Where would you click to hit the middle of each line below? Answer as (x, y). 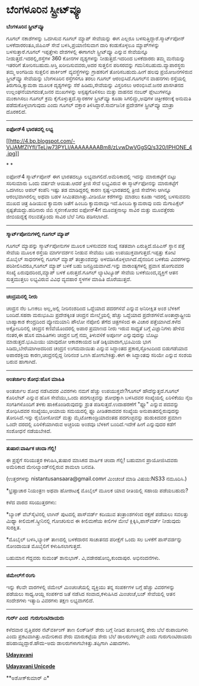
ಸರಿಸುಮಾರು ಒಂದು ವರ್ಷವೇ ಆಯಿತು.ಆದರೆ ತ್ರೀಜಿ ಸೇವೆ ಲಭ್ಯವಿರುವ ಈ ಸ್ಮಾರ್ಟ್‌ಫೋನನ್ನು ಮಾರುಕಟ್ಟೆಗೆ (92, 183)
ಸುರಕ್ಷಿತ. (14, 527)
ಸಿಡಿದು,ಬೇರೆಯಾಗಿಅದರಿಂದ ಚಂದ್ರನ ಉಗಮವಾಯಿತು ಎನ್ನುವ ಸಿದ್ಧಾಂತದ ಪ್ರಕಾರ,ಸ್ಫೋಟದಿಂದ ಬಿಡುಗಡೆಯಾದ (97, 348)
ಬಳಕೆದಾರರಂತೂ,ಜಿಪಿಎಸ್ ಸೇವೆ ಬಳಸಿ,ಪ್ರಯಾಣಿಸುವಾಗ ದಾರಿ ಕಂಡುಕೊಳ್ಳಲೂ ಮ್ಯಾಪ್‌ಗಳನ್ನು (83, 45)
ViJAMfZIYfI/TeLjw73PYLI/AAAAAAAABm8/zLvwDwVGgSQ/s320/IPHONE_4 (99, 147)
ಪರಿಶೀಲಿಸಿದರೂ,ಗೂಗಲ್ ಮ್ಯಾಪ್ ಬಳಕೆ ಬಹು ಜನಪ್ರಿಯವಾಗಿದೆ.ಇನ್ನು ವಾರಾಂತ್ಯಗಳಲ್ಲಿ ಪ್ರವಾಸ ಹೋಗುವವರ (95, 265)
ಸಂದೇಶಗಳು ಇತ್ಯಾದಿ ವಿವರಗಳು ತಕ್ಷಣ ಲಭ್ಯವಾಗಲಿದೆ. (50, 600)
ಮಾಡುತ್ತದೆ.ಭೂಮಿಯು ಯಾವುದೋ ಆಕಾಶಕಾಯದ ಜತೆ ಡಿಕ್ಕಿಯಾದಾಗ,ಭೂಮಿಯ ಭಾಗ (78, 341)
